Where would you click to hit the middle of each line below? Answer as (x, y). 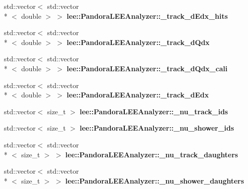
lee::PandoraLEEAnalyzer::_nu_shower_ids (157, 128)
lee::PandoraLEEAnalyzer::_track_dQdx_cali (147, 68)
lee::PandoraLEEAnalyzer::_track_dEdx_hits (147, 16)
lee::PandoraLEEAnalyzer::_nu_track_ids (154, 111)
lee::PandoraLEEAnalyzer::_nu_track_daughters (152, 154)
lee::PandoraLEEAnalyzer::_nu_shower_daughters (155, 180)
